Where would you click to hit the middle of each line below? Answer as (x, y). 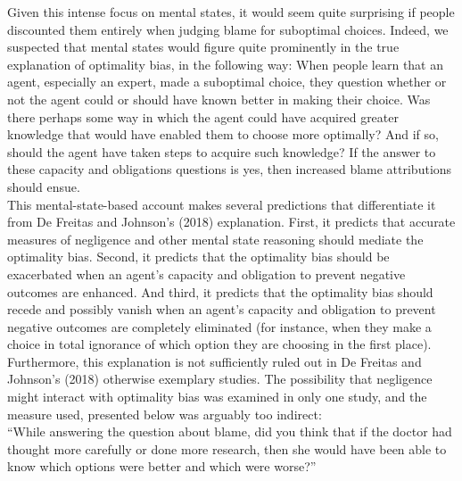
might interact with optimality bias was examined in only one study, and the (217, 397)
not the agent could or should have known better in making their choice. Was (219, 99)
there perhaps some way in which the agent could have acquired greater (203, 116)
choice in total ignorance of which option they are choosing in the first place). (219, 344)
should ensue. (44, 186)
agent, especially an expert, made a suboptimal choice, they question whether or (227, 82)
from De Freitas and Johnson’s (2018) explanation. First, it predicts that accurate (231, 222)
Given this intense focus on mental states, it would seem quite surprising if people (231, 12)
